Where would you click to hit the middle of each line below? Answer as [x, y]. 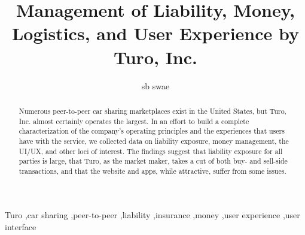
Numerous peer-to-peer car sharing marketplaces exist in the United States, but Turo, [152, 111]
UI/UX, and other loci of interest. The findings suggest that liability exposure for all [151, 151]
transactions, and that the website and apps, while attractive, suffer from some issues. [152, 171]
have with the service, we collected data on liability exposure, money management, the [154, 141]
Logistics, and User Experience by [155, 33]
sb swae [155, 85]
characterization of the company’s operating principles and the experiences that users [152, 131]
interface [21, 227]
